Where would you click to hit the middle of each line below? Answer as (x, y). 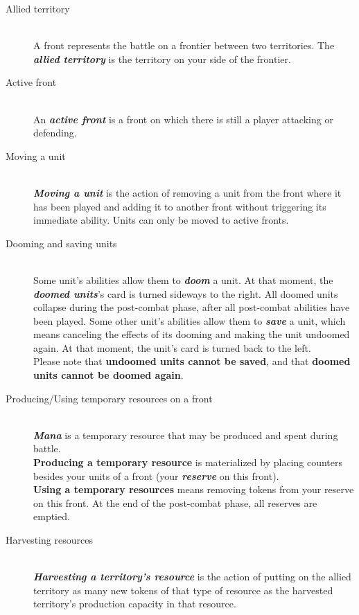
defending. (55, 133)
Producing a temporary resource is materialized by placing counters (188, 462)
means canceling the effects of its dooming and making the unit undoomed (192, 334)
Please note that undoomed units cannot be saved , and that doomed (192, 361)
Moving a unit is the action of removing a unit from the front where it (187, 192)
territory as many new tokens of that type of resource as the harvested (183, 590)
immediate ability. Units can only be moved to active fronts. (161, 220)
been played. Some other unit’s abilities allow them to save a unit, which (190, 320)
